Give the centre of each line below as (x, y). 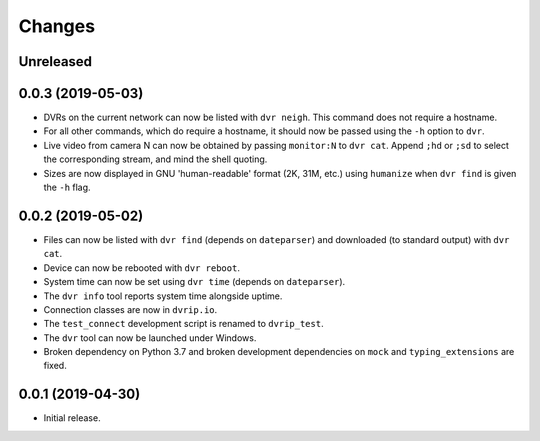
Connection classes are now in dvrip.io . (130, 309)
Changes (56, 26)
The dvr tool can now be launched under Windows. (150, 337)
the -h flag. (67, 187)
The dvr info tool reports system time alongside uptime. (163, 296)
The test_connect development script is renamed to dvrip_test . (183, 324)
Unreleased (55, 61)
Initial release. (72, 418)
